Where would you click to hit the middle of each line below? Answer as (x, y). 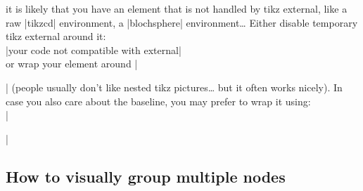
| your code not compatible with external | (94, 50)
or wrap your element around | (72, 64)
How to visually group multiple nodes (146, 176)
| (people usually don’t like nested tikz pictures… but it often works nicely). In (174, 87)
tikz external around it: (56, 36)
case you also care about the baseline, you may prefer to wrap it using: (158, 101)
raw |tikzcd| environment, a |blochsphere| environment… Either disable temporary (182, 22)
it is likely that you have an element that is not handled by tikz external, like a (177, 8)
